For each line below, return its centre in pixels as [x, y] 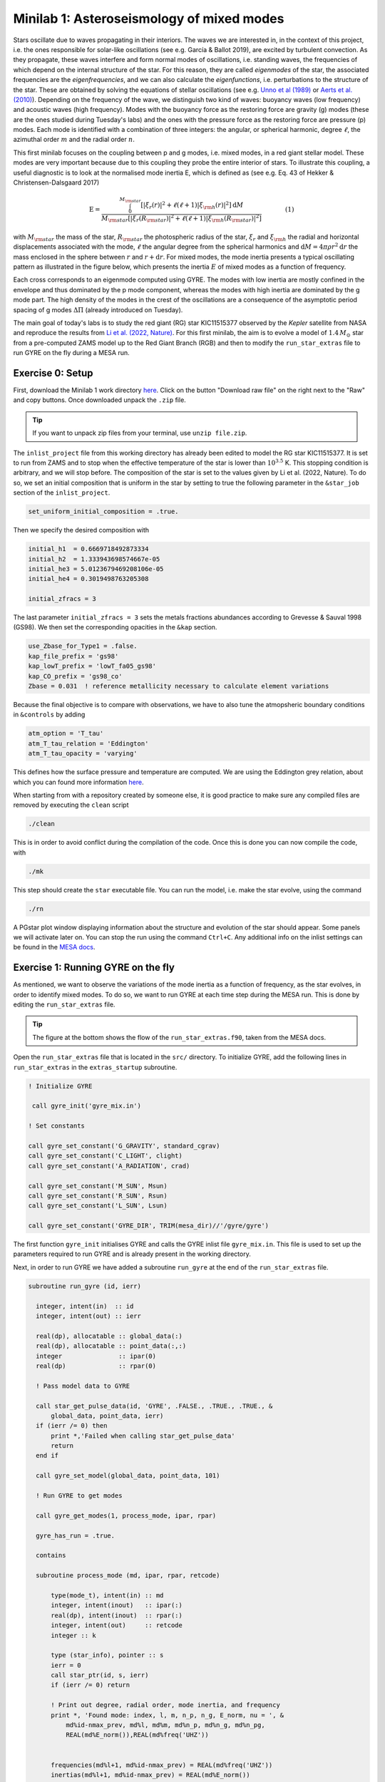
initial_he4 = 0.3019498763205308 [88, 579]
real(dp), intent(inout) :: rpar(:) [117, 1615]
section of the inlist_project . [62, 493]
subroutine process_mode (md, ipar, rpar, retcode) [128, 1576]
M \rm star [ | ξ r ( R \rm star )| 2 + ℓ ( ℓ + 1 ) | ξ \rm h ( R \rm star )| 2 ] [181, 218]
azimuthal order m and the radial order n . [74, 140]
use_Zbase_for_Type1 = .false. [83, 646]
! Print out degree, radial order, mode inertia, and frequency [166, 1705]
